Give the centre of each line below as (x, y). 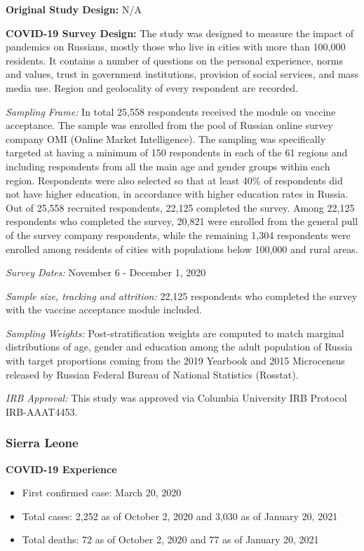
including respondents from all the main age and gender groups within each (168, 166)
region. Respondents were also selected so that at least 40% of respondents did (174, 180)
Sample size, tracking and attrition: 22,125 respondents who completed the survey (182, 295)
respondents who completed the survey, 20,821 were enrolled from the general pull (182, 221)
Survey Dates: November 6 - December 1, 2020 (106, 272)
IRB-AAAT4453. (42, 411)
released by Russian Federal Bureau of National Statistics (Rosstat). (152, 374)
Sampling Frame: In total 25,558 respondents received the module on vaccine (171, 111)
